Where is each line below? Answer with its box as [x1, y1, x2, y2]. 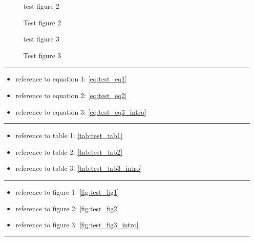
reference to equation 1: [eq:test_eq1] [15, 74, 127, 84]
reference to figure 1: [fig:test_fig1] [15, 186, 119, 197]
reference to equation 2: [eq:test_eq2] [15, 90, 127, 100]
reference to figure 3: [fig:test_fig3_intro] [15, 220, 139, 230]
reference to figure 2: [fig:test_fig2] [15, 203, 119, 213]
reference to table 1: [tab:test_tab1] [15, 130, 123, 141]
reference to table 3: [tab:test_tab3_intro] [15, 163, 142, 173]
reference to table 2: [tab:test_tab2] [15, 146, 123, 157]
